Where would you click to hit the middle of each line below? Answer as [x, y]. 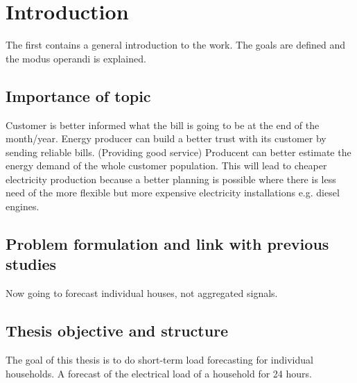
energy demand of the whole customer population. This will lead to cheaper [166, 165]
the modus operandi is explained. [76, 58]
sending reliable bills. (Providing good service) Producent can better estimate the [178, 152]
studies [31, 264]
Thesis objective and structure [117, 331]
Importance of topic [78, 95]
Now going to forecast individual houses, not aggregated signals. [142, 293]
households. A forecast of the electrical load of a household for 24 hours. [159, 373]
